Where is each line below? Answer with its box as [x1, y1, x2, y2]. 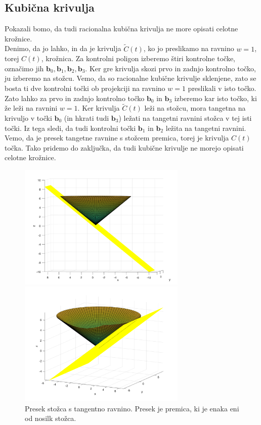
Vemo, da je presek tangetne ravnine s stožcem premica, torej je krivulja [5, 132, 229, 143]
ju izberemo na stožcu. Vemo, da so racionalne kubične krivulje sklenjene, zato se [5, 73, 256, 83]
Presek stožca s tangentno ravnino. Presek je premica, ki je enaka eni [25, 403, 239, 413]
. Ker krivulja [77, 103, 120, 113]
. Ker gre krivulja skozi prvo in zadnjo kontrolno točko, [85, 63, 256, 73]
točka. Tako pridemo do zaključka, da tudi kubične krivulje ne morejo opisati [5, 142, 244, 153]
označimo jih [5, 63, 44, 73]
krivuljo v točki [5, 112, 52, 123]
